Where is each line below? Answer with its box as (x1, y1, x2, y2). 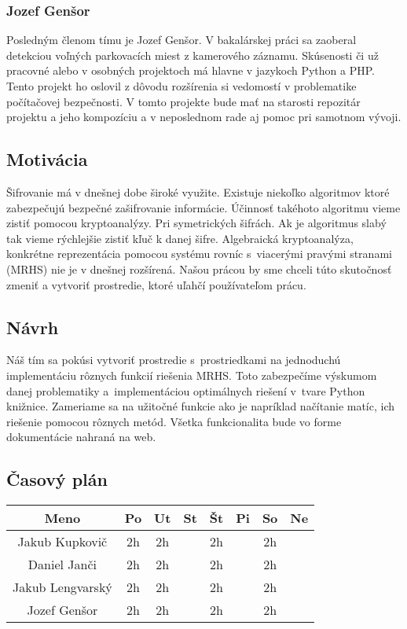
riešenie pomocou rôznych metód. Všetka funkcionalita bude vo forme (6, 413, 342, 429)
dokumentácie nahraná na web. (6, 429, 156, 445)
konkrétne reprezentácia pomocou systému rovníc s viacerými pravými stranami (6, 245, 392, 262)
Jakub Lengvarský (13, 578, 112, 597)
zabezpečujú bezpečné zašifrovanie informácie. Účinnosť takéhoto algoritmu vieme (6, 199, 401, 215)
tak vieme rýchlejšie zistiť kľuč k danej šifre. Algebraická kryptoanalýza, (6, 230, 354, 246)
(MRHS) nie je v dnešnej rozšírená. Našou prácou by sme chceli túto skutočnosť (6, 260, 392, 277)
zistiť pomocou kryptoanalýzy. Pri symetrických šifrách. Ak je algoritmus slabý (6, 215, 387, 231)
